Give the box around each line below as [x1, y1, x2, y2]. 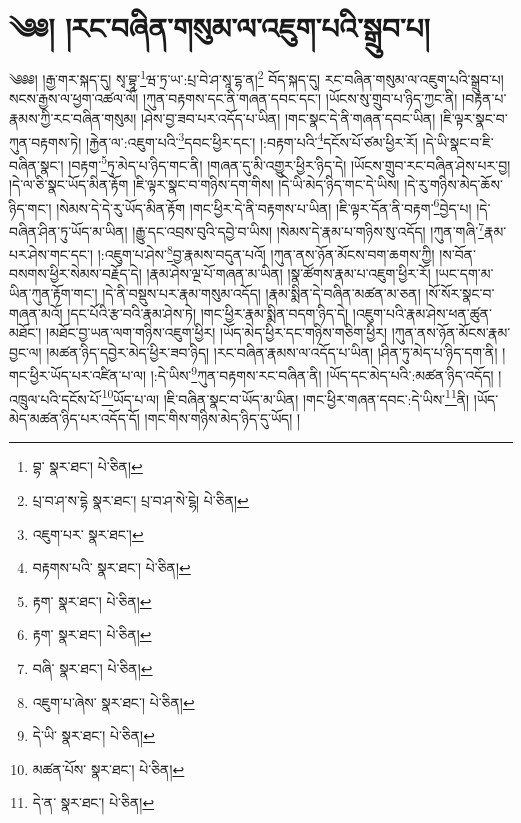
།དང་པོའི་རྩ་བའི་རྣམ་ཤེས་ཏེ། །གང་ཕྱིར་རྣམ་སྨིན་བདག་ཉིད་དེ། [67, 302, 349, 323]
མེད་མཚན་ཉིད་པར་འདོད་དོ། [9, 407, 140, 428]
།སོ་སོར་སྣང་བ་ [425, 283, 495, 303]
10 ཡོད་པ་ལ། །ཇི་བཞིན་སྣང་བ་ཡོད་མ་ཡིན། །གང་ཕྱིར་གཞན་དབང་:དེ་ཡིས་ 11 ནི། [101, 385, 470, 409]
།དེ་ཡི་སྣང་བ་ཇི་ [422, 131, 494, 152]
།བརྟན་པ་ [462, 88, 507, 109]
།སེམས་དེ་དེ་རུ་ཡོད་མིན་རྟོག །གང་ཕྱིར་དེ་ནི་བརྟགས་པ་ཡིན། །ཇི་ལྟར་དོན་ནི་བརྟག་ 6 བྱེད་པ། [56, 194, 472, 218]
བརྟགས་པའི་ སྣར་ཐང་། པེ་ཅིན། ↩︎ [32, 557, 191, 578]
